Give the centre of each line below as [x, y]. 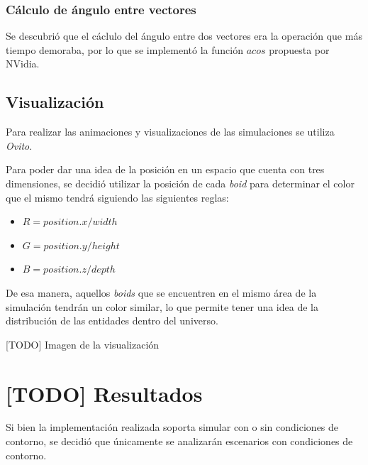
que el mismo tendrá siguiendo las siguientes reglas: [117, 197]
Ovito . [19, 145]
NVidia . [23, 64]
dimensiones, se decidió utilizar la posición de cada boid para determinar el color [180, 183]
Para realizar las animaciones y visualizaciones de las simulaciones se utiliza [170, 132]
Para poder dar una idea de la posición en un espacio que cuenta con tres [165, 169]
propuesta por [299, 49]
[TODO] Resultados [104, 393]
